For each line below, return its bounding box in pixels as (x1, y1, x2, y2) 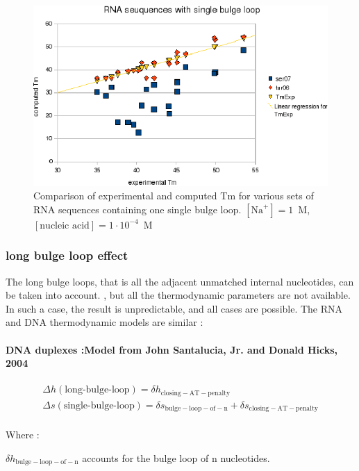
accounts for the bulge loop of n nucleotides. (82, 451, 270, 465)
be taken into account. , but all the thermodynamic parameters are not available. (6, 288, 351, 302)
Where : (6, 427, 40, 442)
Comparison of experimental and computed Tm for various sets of (33, 188, 314, 203)
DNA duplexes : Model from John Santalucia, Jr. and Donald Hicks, (6, 342, 338, 356)
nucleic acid (40, 220, 90, 231)
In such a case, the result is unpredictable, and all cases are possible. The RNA (6, 301, 343, 315)
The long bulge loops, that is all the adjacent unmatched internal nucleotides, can (6, 274, 354, 288)
